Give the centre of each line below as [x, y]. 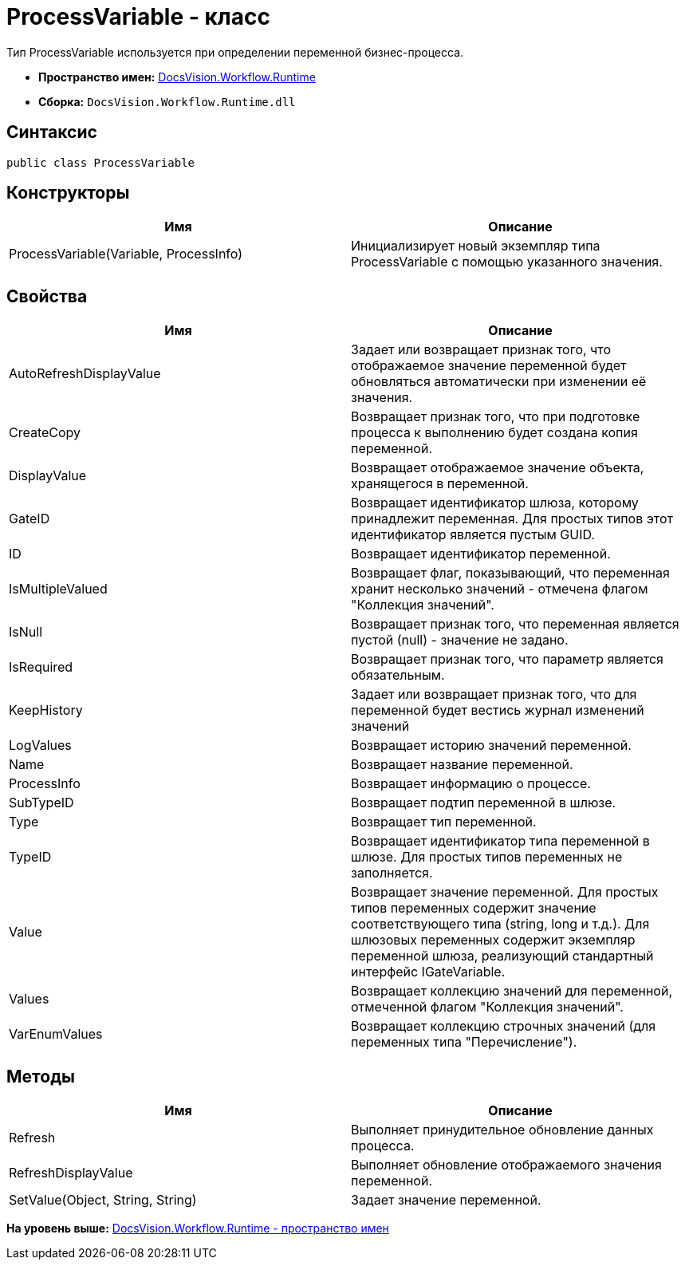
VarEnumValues [56, 1034]
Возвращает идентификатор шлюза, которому [495, 503]
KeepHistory [46, 710]
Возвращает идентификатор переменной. [481, 554]
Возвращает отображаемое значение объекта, [498, 468]
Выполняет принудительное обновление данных [502, 1130]
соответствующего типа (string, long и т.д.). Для [500, 924]
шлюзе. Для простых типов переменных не [487, 857]
